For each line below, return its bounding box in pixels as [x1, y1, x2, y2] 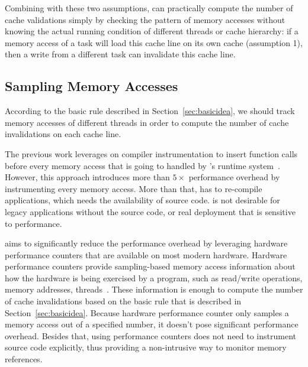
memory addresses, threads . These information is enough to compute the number [5, 283, 303, 295]
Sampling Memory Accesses [5, 77, 178, 95]
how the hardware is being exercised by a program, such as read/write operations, [5, 271, 303, 284]
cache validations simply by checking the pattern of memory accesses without [5, 13, 285, 25]
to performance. [5, 217, 62, 229]
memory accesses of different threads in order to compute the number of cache [5, 116, 289, 128]
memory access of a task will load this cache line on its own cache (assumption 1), [5, 36, 303, 48]
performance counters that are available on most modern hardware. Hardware [5, 248, 287, 261]
